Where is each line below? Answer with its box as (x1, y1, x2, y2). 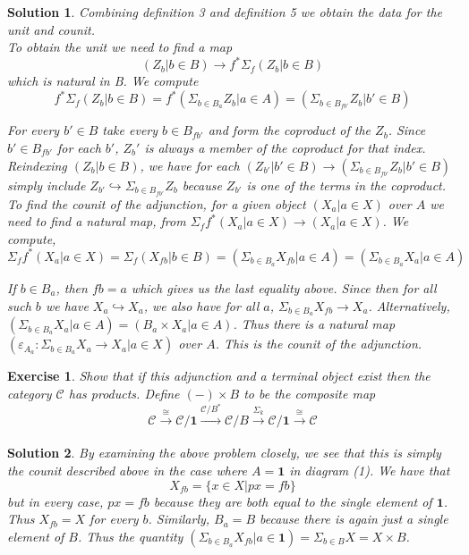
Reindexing (7, 156, 67, 174)
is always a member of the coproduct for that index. (144, 138, 426, 156)
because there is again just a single (260, 509, 448, 528)
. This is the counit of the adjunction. (215, 334, 422, 353)
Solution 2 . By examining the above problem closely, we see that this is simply (7, 443, 441, 462)
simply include (7, 175, 86, 194)
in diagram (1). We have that (289, 460, 450, 479)
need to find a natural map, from (7, 212, 186, 231)
